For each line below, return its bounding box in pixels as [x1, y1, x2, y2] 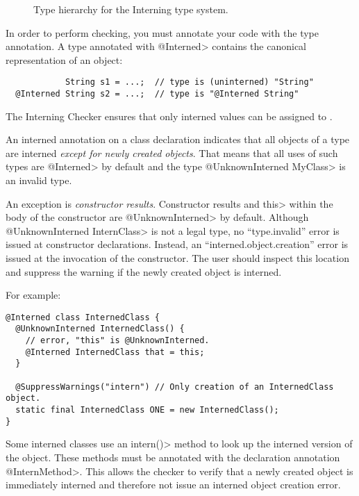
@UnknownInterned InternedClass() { [15, 324, 185, 334]
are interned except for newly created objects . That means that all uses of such [6, 145, 338, 160]
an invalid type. [6, 173, 72, 188]
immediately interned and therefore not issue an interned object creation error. [6, 477, 341, 492]
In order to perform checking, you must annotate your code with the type [6, 25, 319, 40]
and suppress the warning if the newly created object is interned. [6, 264, 282, 279]
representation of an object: [6, 52, 123, 67]
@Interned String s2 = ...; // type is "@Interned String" [15, 89, 299, 99]
